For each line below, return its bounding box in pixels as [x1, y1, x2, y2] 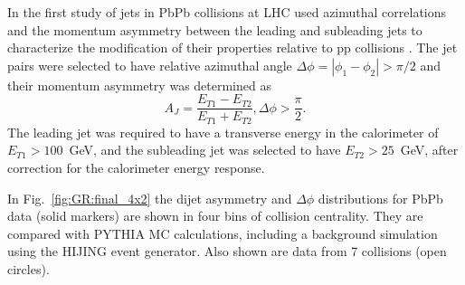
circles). [7, 260, 50, 279]
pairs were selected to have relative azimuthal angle [7, 55, 292, 74]
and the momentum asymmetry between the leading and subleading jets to [7, 20, 422, 39]
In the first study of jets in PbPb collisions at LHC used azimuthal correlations [7, 3, 447, 21]
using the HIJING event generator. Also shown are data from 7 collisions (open [7, 242, 447, 261]
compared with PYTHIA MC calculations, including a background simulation [7, 223, 438, 242]
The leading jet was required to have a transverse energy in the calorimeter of [7, 122, 439, 141]
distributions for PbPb [318, 188, 443, 207]
